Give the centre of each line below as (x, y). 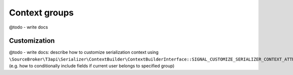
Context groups (42, 13)
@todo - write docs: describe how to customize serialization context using (84, 52)
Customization (32, 41)
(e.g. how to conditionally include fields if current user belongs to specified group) (92, 66)
